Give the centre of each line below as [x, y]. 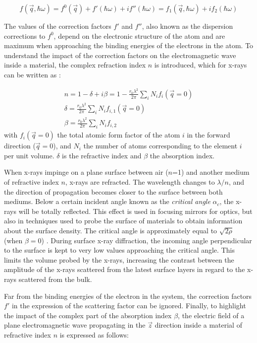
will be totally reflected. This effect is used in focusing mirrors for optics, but [135, 211]
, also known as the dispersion [187, 26]
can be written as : [32, 74]
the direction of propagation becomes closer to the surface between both [113, 191]
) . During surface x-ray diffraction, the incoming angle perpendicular [147, 240]
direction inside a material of [198, 325]
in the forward [208, 135]
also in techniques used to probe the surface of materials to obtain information [123, 221]
